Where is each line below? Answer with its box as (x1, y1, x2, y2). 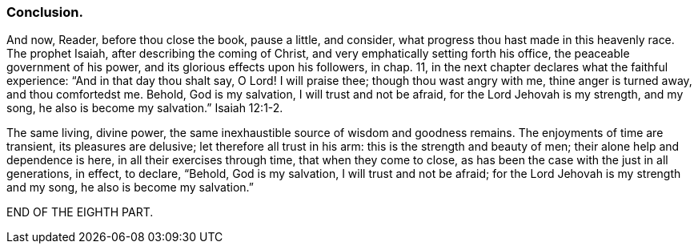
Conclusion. (6, 4, 83, 20)
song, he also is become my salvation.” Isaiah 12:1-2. (6, 101, 283, 115)
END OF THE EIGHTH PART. (6, 205, 154, 220)
